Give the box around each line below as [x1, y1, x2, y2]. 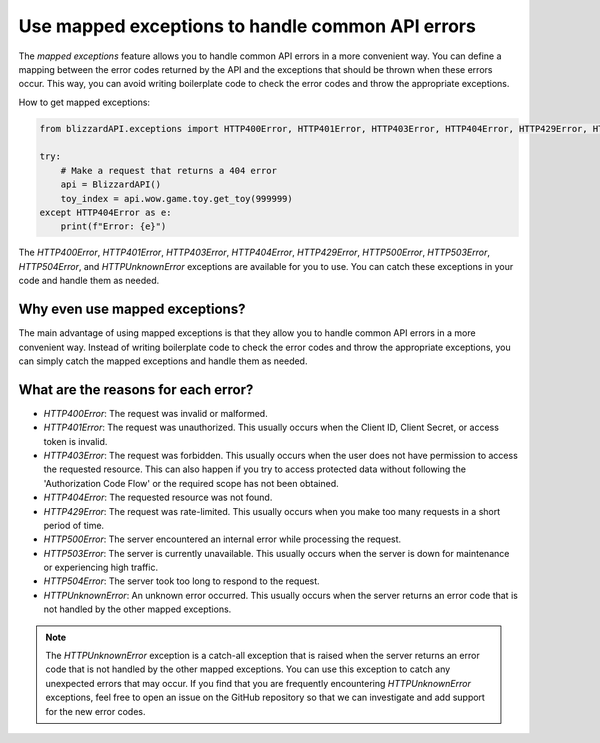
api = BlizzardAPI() [60, 179, 162, 190]
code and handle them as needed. [18, 275, 160, 287]
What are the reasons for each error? [18, 381, 254, 398]
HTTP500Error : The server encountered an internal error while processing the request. [43, 533, 402, 545]
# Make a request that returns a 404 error [60, 165, 277, 176]
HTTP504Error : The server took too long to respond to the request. [43, 575, 320, 587]
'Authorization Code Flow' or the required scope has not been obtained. [43, 477, 339, 489]
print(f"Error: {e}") [60, 221, 167, 232]
